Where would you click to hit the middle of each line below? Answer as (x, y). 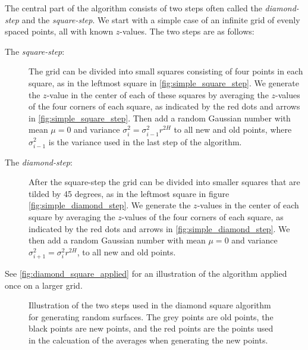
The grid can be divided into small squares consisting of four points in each (166, 71)
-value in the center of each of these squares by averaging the (158, 94)
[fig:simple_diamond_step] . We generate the (110, 205)
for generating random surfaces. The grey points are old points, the (151, 316)
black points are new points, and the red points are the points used (151, 328)
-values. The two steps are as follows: (187, 31)
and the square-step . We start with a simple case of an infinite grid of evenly (161, 19)
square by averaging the (72, 217)
